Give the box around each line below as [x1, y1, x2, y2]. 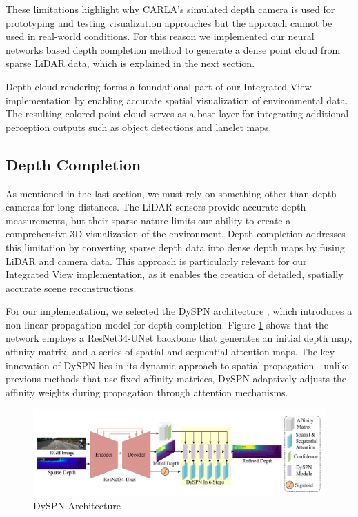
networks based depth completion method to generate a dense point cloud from [6, 42, 341, 57]
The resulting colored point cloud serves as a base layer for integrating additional [6, 106, 349, 121]
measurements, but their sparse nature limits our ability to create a [6, 213, 291, 227]
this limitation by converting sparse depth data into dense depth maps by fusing [6, 240, 345, 254]
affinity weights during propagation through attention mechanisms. [6, 384, 288, 399]
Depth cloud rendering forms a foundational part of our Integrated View [6, 79, 312, 93]
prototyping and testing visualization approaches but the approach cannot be [6, 15, 332, 30]
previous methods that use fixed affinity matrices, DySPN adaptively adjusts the [6, 371, 347, 386]
